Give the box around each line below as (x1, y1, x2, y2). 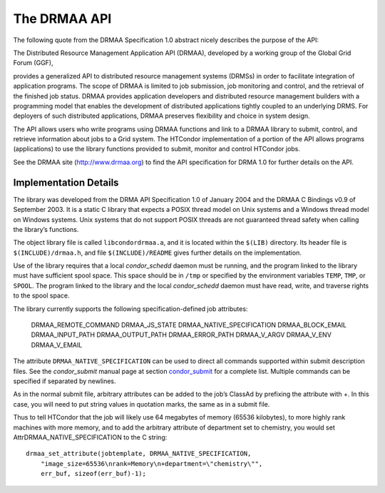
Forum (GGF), (13, 59, 53, 67)
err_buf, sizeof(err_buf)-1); (40, 469, 146, 478)
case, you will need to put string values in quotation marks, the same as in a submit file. (13, 400, 270, 408)
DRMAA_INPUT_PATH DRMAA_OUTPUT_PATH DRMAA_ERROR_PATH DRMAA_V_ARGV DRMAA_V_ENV (31, 330, 332, 339)
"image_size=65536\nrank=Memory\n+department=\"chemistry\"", (40, 459, 263, 467)
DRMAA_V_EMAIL (31, 340, 83, 349)
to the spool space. (13, 291, 70, 300)
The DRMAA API (13, 11, 112, 26)
